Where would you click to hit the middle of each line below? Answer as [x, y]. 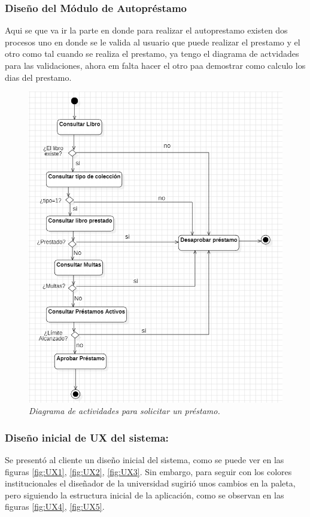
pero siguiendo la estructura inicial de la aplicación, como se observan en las [145, 495]
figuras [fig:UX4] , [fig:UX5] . [55, 507]
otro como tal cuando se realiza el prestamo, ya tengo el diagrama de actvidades [152, 54]
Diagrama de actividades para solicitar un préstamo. [124, 411]
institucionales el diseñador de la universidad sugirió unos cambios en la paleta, [150, 483]
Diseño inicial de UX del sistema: [87, 437]
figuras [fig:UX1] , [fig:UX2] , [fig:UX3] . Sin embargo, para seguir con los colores [148, 471]
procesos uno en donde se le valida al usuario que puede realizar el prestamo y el [153, 42]
